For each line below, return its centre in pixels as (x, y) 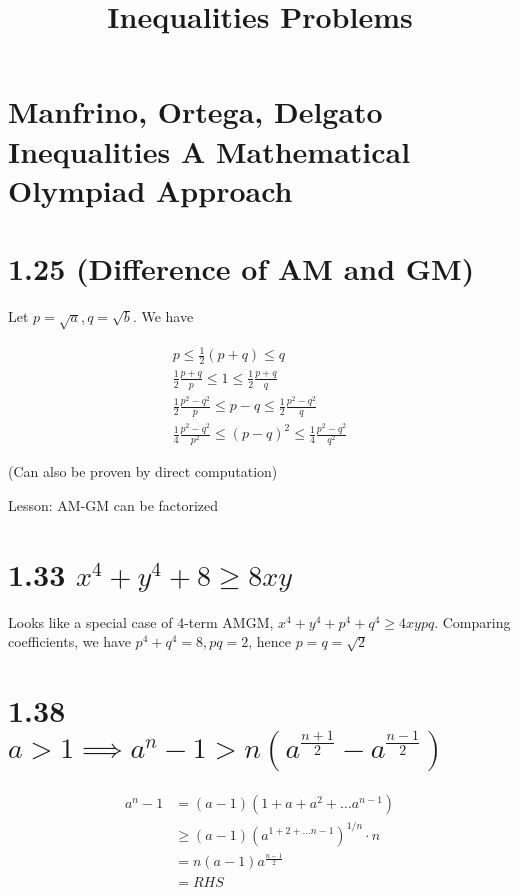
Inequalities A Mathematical (209, 150)
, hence (270, 641)
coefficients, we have (69, 641)
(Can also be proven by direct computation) (143, 471)
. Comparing (472, 621)
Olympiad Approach (150, 189)
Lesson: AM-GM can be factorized (113, 504)
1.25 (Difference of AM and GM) (241, 268)
